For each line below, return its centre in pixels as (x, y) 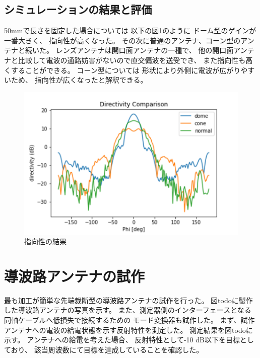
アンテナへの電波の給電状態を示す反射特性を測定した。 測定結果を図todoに (128, 330)
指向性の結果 (45, 241)
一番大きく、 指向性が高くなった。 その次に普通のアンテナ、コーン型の (122, 40)
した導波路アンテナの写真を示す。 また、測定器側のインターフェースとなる (128, 310)
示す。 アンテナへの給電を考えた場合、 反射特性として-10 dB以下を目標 (122, 340)
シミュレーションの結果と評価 (78, 9)
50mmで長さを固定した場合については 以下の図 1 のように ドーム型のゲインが (130, 30)
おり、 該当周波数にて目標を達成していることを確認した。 (107, 349)
